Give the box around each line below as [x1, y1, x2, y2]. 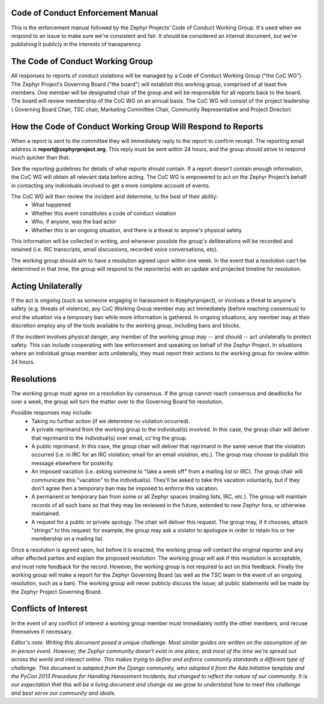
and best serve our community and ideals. [11, 689, 116, 696]
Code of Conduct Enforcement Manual [11, 8, 158, 18]
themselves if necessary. [11, 628, 73, 635]
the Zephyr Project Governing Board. [11, 588, 102, 595]
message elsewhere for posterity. [31, 459, 114, 466]
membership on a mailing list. [31, 535, 104, 543]
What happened [31, 201, 71, 208]
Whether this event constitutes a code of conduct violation [31, 209, 176, 217]
